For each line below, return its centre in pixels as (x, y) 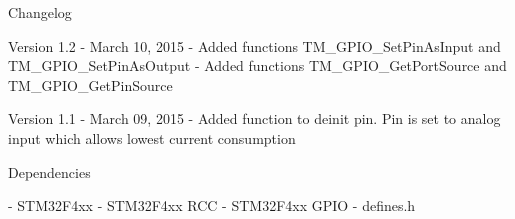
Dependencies (49, 171)
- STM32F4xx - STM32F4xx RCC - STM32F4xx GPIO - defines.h (212, 205)
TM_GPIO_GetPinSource (90, 84)
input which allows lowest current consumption (152, 137)
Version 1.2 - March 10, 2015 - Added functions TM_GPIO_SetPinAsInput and (254, 45)
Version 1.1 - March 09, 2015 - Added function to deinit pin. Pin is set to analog (254, 118)
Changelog (40, 12)
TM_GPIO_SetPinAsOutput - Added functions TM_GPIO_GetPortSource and (257, 65)
